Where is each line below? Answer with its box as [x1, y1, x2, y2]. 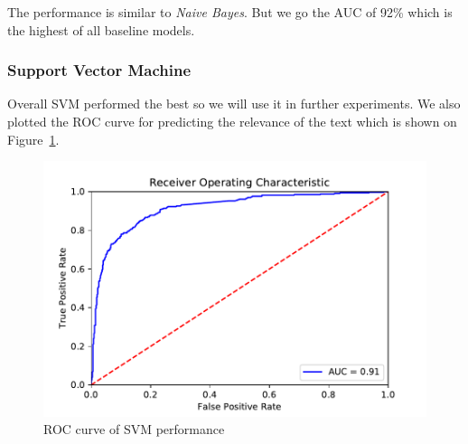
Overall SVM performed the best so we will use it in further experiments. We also [7, 94, 461, 113]
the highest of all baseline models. [7, 20, 195, 39]
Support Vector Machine [7, 59, 192, 81]
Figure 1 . [7, 129, 60, 148]
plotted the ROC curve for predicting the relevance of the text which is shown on [7, 112, 457, 130]
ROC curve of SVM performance [43, 420, 225, 439]
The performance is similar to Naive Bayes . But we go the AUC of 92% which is [7, 3, 453, 21]
